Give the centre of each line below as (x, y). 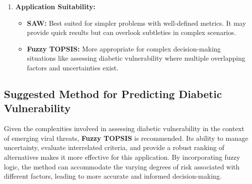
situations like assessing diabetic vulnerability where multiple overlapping (136, 58)
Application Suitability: (55, 6)
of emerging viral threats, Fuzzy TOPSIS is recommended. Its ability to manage (126, 138)
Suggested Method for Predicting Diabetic (113, 93)
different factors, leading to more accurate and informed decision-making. (113, 176)
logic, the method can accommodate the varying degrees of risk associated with (122, 166)
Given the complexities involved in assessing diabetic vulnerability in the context (124, 128)
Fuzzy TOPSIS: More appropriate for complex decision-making (124, 48)
